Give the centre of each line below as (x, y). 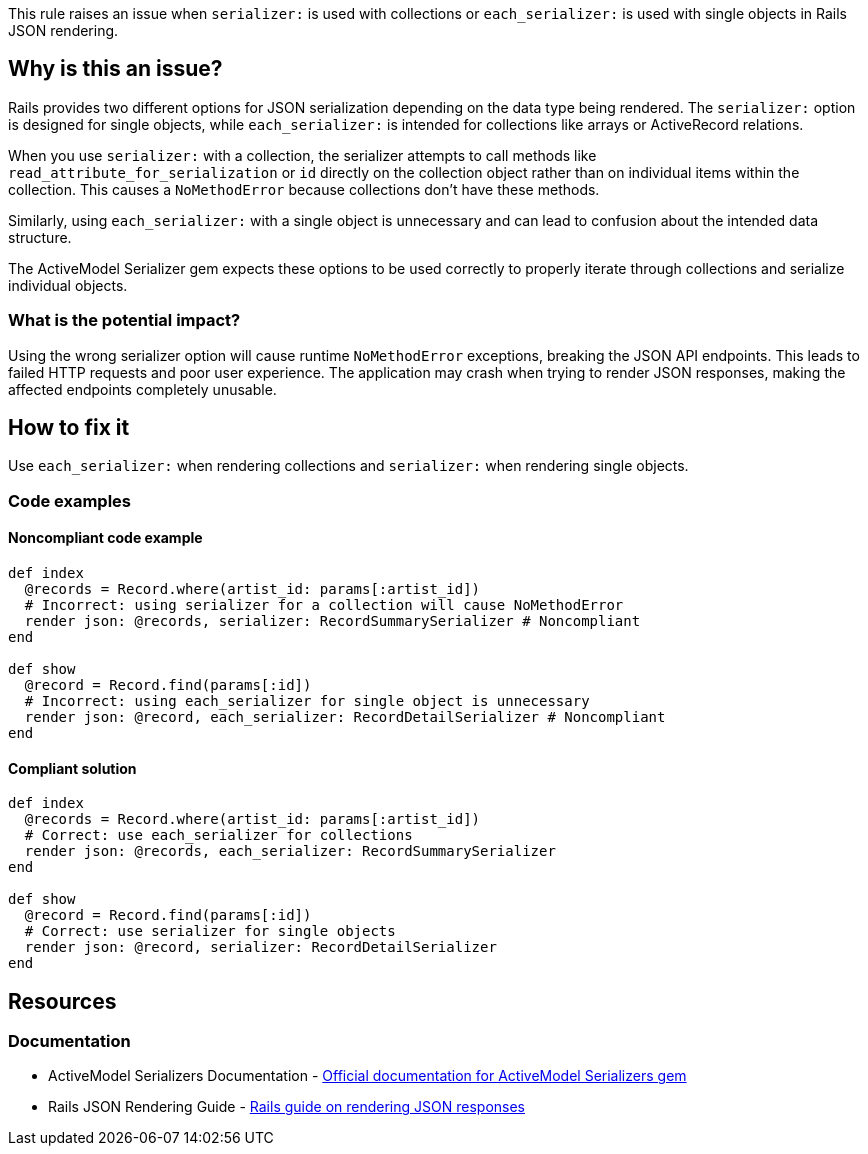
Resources (62, 1001)
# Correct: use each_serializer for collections (218, 835)
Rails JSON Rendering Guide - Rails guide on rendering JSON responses (286, 1107)
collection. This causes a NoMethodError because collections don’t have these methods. (304, 189)
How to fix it (69, 428)
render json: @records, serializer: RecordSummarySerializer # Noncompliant (332, 621)
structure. (40, 237)
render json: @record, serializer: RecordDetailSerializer (260, 947)
